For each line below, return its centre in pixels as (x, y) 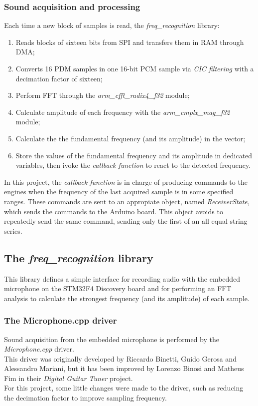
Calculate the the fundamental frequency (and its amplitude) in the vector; (130, 138)
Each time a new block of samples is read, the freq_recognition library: (112, 25)
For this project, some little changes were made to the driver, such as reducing (124, 388)
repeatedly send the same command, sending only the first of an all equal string (126, 221)
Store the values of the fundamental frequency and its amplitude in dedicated (134, 155)
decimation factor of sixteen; (59, 78)
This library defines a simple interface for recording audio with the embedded (122, 278)
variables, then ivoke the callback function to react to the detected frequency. (133, 165)
